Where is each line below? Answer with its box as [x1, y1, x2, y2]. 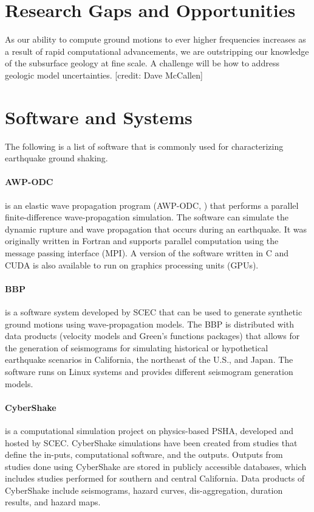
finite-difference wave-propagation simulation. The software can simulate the [5, 211, 288, 223]
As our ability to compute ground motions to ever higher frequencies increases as [5, 33, 306, 46]
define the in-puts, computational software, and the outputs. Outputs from [5, 448, 283, 461]
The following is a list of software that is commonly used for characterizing [5, 139, 284, 152]
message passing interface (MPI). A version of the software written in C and [5, 246, 289, 259]
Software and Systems [5, 104, 193, 129]
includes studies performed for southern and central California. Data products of [5, 472, 305, 485]
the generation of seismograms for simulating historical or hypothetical [5, 341, 268, 354]
